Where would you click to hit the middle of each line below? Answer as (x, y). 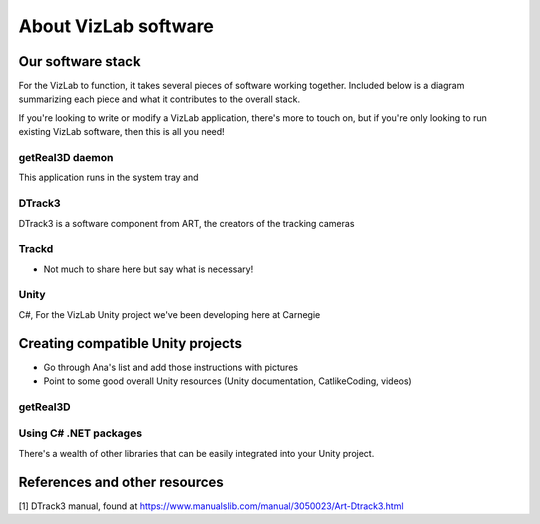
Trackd (36, 249)
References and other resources (121, 481)
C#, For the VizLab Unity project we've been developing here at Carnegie (169, 314)
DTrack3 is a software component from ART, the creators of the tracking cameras (186, 223)
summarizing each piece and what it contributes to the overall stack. (159, 99)
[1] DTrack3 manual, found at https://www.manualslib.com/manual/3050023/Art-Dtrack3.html (211, 506)
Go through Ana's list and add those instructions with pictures (171, 367)
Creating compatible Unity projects (130, 343)
